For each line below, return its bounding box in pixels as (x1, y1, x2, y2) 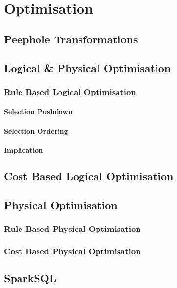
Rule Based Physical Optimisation (4, 222, 141, 234)
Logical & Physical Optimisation (4, 60, 171, 75)
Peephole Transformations (4, 31, 138, 46)
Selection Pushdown (4, 106, 73, 116)
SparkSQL (4, 270, 57, 285)
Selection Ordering (4, 125, 68, 135)
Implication (4, 144, 43, 154)
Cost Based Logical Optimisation (4, 168, 174, 183)
